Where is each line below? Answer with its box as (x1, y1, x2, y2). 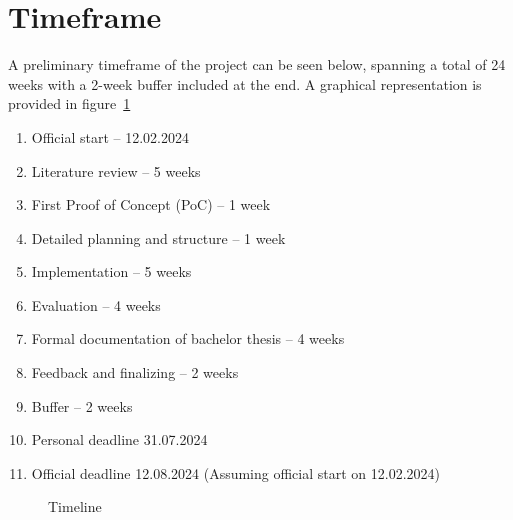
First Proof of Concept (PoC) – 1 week (31, 194, 271, 215)
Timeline (48, 496, 102, 517)
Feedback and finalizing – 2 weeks (31, 362, 239, 383)
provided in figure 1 (8, 93, 131, 114)
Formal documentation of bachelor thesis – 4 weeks (31, 328, 345, 349)
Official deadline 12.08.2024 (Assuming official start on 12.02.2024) (31, 462, 441, 483)
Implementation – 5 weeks (31, 261, 192, 282)
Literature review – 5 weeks (31, 160, 201, 181)
